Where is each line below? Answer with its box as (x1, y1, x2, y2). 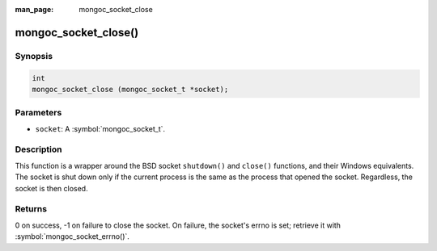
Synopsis (15, 50, 53, 61)
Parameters (15, 107, 62, 119)
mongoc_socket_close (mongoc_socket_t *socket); (32, 85, 229, 94)
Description (15, 144, 62, 155)
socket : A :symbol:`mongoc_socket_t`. (35, 123, 166, 133)
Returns (15, 203, 48, 215)
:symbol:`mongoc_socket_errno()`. (15, 232, 129, 241)
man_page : (15, 5, 54, 14)
